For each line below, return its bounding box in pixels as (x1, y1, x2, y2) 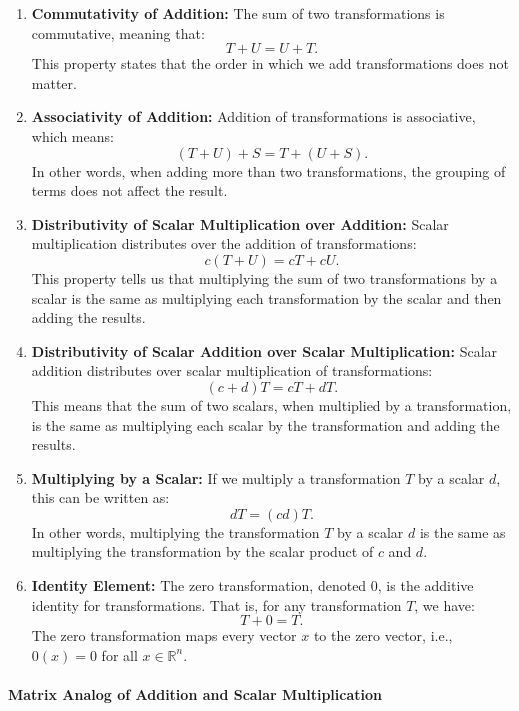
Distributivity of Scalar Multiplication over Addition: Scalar (31, 213, 449, 234)
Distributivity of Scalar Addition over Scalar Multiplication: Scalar (31, 340, 498, 361)
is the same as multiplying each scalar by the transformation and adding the (31, 414, 500, 435)
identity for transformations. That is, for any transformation (31, 594, 402, 615)
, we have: (414, 594, 475, 615)
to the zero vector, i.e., (313, 625, 453, 646)
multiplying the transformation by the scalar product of (31, 541, 374, 562)
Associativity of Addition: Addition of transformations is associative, (31, 106, 476, 127)
